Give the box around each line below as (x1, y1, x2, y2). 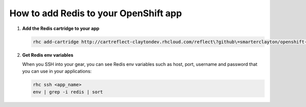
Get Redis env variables (22, 52, 73, 58)
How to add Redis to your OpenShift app (9, 8, 182, 19)
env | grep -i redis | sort (33, 89, 103, 95)
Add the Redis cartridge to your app (22, 25, 99, 31)
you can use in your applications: (22, 68, 92, 75)
